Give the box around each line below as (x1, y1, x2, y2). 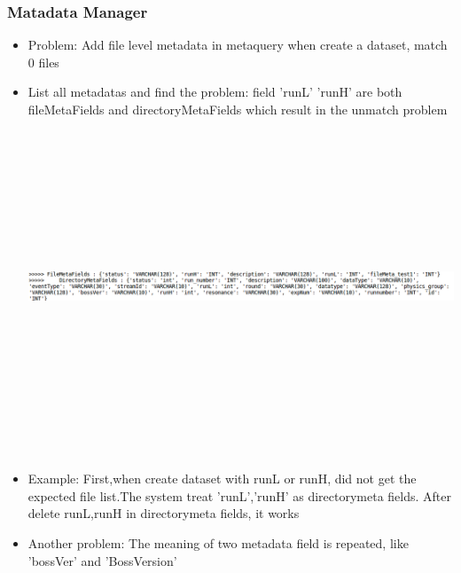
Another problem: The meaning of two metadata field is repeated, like (27, 533, 409, 552)
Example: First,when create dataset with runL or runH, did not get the (27, 469, 417, 488)
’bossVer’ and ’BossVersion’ (27, 551, 177, 569)
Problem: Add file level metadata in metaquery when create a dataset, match (27, 35, 448, 54)
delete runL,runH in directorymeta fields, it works (27, 504, 300, 522)
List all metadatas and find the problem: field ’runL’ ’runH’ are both (27, 82, 402, 101)
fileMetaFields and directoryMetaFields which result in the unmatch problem (27, 100, 448, 118)
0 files (27, 52, 59, 71)
